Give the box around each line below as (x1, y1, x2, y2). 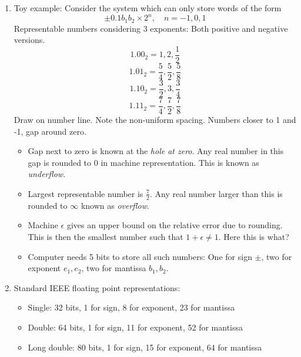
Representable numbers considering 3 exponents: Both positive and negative (14, 22, 288, 34)
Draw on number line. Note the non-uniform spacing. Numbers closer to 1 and (14, 113, 296, 125)
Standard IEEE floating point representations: (14, 281, 180, 293)
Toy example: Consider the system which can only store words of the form (14, 2, 282, 14)
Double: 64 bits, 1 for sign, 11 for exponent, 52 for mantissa (28, 321, 243, 333)
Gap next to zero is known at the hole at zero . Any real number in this (28, 145, 284, 157)
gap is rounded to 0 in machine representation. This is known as (28, 156, 259, 168)
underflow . (28, 168, 66, 180)
